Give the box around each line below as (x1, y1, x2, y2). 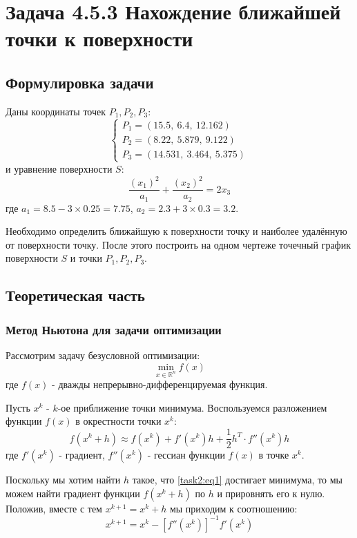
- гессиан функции (147, 448, 225, 462)
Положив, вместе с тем (6, 501, 102, 515)
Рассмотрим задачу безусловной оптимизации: (6, 347, 200, 362)
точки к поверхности (6, 24, 193, 52)
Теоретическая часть (6, 285, 145, 306)
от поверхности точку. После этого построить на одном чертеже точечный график (6, 237, 351, 251)
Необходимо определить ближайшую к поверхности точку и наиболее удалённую (6, 224, 347, 238)
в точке (258, 448, 289, 462)
